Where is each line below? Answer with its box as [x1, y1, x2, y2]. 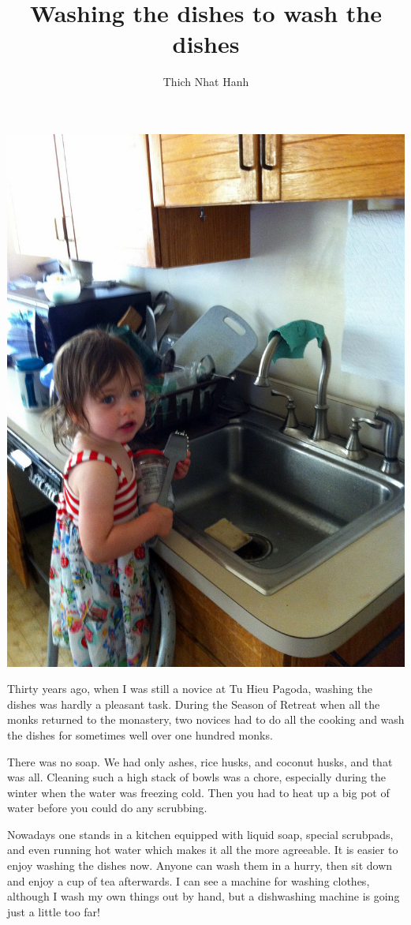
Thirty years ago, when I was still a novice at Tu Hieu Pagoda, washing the [7, 680, 372, 697]
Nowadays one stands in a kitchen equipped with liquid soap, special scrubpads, [7, 826, 394, 842]
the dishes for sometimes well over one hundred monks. [7, 726, 273, 743]
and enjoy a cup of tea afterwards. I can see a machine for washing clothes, [7, 872, 370, 889]
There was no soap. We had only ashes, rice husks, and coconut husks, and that [7, 753, 393, 770]
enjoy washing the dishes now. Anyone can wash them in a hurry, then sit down [7, 857, 393, 874]
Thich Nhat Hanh [163, 73, 249, 90]
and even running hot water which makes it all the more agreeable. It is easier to [7, 841, 398, 858]
